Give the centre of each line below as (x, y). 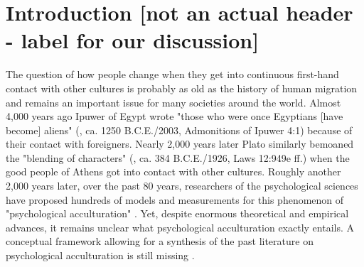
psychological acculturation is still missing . (100, 255)
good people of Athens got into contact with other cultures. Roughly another (173, 171)
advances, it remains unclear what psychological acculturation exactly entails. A (180, 227)
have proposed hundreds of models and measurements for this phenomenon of (175, 199)
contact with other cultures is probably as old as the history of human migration (182, 88)
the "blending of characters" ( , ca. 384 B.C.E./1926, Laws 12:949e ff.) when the (178, 157)
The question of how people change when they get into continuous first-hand (172, 74)
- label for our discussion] (133, 40)
